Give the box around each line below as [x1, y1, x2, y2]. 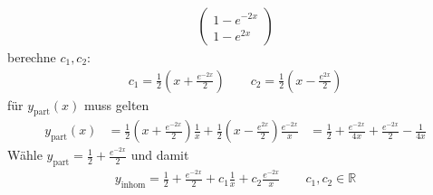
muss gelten [84, 95, 149, 114]
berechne [7, 48, 56, 67]
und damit [130, 145, 189, 164]
